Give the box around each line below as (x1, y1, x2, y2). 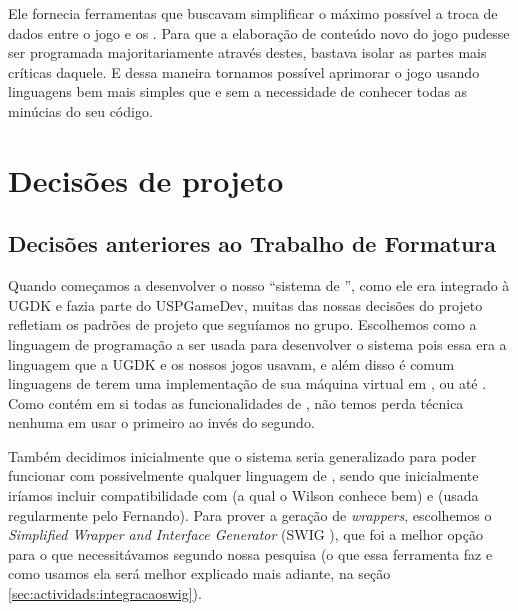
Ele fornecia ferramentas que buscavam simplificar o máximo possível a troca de (8, 3, 498, 23)
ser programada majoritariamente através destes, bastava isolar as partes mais (8, 42, 487, 63)
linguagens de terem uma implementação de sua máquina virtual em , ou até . (8, 373, 487, 394)
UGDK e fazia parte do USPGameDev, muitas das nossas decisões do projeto (8, 294, 483, 315)
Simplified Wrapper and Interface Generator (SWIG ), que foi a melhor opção (8, 524, 484, 545)
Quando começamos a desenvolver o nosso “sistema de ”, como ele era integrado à (8, 275, 510, 296)
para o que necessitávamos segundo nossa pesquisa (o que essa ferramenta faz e (8, 543, 493, 564)
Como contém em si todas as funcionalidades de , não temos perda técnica (8, 392, 464, 413)
